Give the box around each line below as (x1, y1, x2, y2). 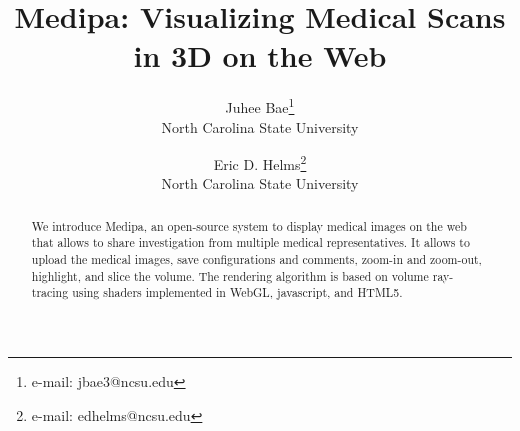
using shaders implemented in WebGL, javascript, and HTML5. (72, 284, 403, 301)
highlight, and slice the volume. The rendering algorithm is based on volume (31, 267, 429, 284)
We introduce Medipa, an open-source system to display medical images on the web (31, 217, 467, 234)
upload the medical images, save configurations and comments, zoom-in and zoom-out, (31, 251, 482, 268)
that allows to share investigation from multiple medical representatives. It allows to (31, 234, 470, 251)
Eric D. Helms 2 (213, 151, 307, 174)
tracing (31, 284, 69, 301)
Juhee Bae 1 (225, 94, 295, 117)
